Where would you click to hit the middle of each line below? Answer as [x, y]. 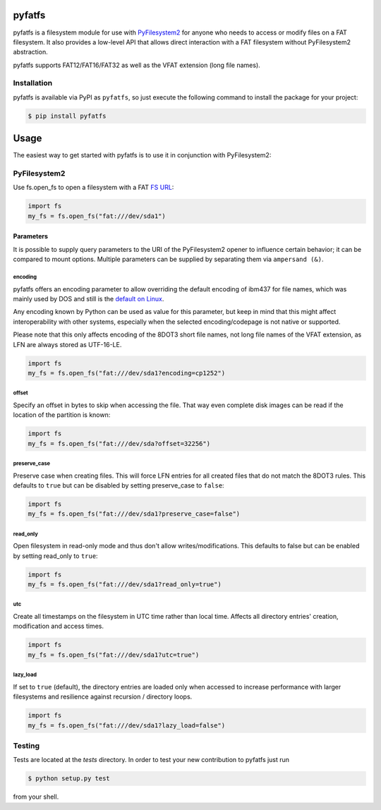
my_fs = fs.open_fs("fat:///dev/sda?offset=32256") [119, 443]
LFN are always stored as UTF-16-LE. [67, 344]
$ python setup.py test [69, 779]
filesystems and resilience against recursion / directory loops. [103, 697]
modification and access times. [58, 626]
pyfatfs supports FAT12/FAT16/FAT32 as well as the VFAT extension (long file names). [137, 65]
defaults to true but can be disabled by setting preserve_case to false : [119, 485]
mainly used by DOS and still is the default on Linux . [89, 298]
